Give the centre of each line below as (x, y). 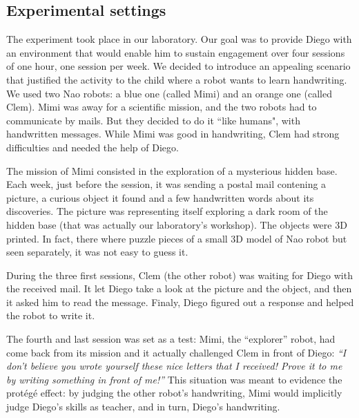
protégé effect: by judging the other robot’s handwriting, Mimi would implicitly (174, 393)
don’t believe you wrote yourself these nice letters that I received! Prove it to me (174, 366)
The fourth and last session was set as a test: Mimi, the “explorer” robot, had (171, 339)
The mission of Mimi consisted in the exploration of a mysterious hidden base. (172, 170)
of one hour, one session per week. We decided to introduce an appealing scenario (178, 66)
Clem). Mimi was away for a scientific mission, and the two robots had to (162, 107)
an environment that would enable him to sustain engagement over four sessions (176, 52)
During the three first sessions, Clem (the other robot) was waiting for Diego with (179, 275)
